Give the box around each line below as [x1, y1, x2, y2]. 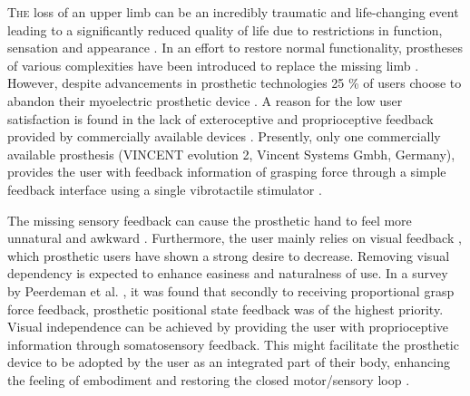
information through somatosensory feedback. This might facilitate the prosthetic [7, 334, 459, 353]
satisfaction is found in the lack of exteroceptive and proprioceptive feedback [7, 109, 434, 128]
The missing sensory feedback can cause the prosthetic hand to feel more [7, 210, 412, 229]
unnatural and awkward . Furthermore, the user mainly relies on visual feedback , [7, 228, 462, 247]
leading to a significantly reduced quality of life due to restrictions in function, [7, 20, 443, 39]
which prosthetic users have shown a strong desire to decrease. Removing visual [7, 246, 450, 265]
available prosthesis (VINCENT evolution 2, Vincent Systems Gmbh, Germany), [7, 144, 455, 163]
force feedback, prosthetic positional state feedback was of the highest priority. [7, 299, 444, 318]
